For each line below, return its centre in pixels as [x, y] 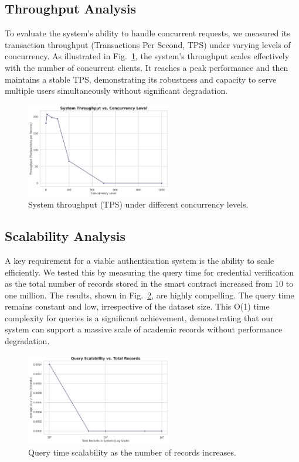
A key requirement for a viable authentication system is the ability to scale [140, 260]
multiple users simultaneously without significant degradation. [116, 91]
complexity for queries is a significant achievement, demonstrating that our [139, 317]
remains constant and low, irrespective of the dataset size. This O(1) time [137, 306]
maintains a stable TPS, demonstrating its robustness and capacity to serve [141, 79]
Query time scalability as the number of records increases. [132, 452]
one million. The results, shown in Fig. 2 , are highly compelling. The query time [149, 295]
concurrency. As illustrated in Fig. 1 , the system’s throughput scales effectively [147, 56]
